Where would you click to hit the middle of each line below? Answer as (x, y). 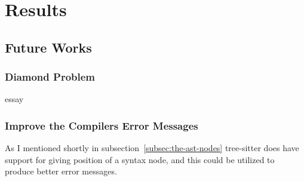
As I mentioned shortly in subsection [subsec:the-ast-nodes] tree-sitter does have (152, 148)
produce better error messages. (61, 171)
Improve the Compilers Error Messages (102, 125)
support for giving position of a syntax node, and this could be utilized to (140, 159)
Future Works (48, 47)
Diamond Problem (50, 77)
